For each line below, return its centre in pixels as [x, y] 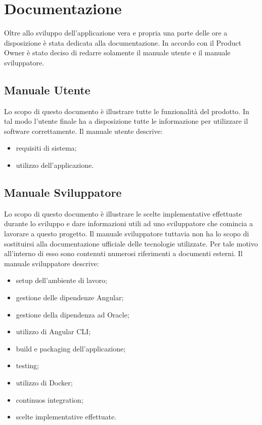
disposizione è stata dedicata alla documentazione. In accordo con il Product [123, 42]
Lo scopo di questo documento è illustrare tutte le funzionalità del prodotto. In [127, 111]
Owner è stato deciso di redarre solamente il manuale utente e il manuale [117, 52]
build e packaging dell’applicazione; [71, 348]
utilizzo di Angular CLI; [53, 331]
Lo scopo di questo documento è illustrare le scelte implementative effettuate [123, 213]
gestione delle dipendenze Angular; [70, 297]
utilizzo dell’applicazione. [55, 165]
